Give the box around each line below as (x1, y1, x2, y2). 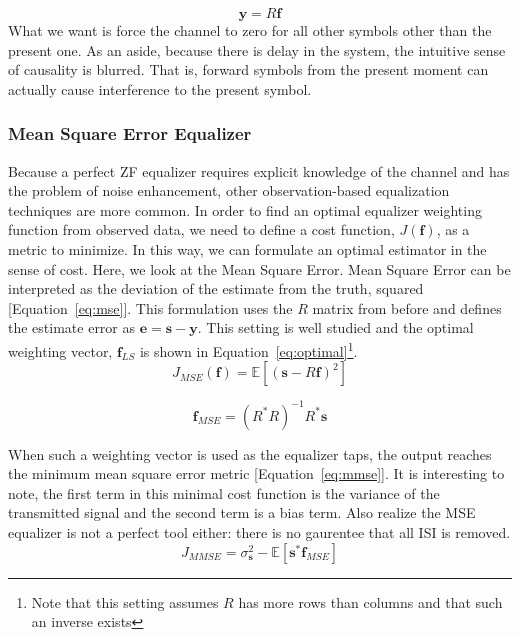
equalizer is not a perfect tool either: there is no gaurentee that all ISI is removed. (8, 522, 511, 543)
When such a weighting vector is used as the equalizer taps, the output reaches (8, 443, 492, 464)
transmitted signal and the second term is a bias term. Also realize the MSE (8, 502, 476, 523)
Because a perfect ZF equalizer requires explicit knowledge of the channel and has (8, 160, 510, 181)
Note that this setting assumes (31, 591, 219, 612)
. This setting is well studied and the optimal (197, 317, 474, 338)
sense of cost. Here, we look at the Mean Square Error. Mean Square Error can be (8, 258, 511, 279)
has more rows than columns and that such (238, 591, 503, 612)
